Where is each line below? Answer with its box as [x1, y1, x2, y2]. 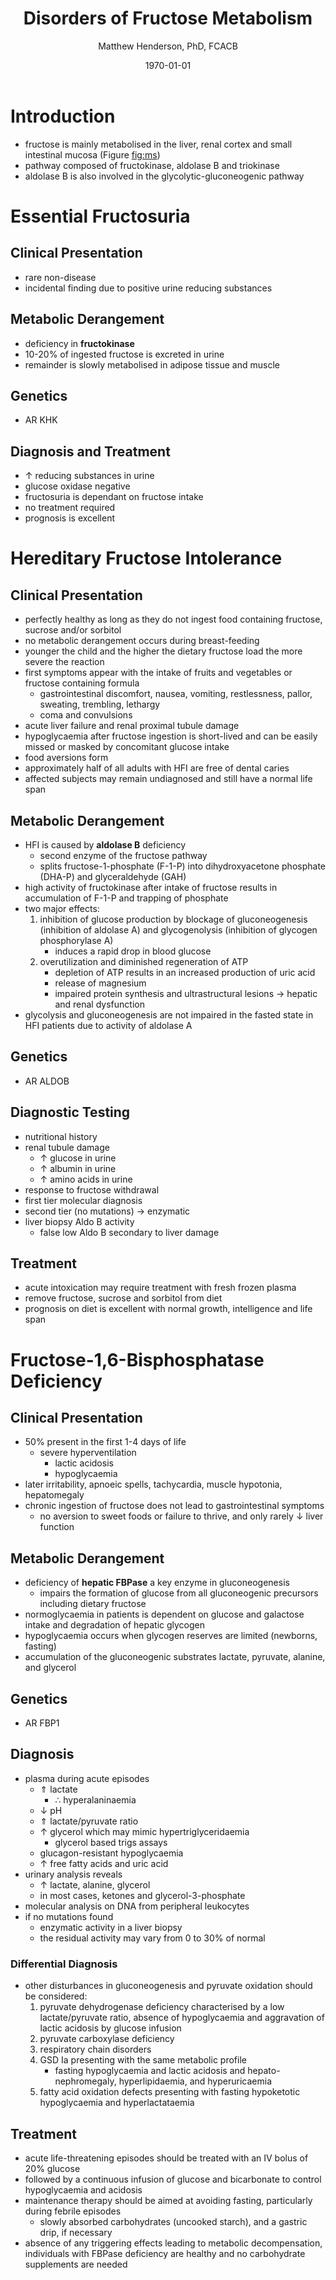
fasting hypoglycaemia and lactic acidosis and [54, 2065, 246, 2077]
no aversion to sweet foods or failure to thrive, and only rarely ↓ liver [39, 1510, 324, 1522]
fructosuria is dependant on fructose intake [24, 491, 204, 503]
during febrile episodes [24, 2205, 122, 2217]
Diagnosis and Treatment [10, 443, 171, 460]
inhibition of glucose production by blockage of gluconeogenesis [39, 913, 308, 925]
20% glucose [24, 2162, 81, 2174]
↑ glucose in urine [39, 1152, 117, 1164]
